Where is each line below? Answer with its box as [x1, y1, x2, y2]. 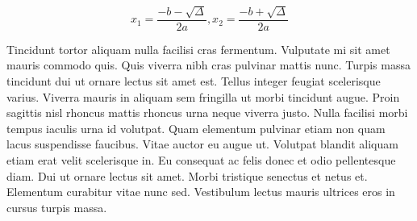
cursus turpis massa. [6, 198, 107, 215]
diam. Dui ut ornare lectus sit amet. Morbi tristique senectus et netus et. [6, 167, 368, 184]
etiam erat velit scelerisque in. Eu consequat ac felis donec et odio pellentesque [6, 152, 396, 168]
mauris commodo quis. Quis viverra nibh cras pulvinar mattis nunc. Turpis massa [6, 56, 411, 73]
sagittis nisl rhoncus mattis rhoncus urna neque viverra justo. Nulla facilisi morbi [6, 104, 408, 121]
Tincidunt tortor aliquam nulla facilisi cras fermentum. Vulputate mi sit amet [6, 40, 390, 57]
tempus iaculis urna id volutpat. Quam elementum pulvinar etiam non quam [6, 119, 386, 136]
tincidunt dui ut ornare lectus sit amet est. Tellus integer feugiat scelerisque [6, 73, 381, 90]
